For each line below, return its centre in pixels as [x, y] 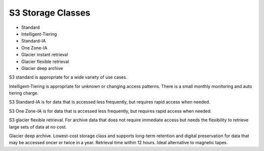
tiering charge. [24, 93]
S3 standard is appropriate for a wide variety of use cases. [68, 77]
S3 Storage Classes [50, 13]
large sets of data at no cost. [38, 127]
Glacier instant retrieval [45, 55]
